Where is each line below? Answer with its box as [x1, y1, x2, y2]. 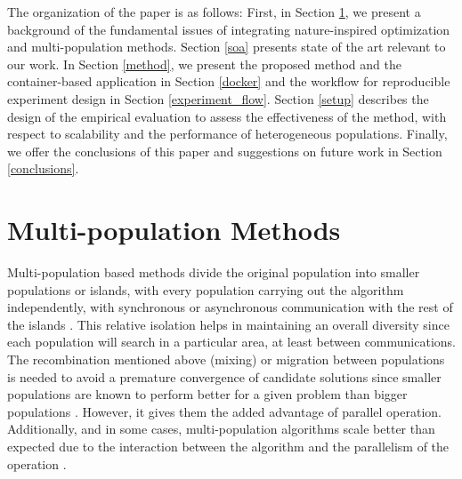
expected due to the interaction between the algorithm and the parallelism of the [7, 437, 450, 455]
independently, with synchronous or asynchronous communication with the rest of [7, 298, 453, 316]
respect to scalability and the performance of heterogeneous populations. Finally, [7, 124, 448, 143]
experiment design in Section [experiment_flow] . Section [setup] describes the [7, 89, 429, 108]
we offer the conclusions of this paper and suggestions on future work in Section [7, 141, 442, 160]
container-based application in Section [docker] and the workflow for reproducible [7, 72, 450, 91]
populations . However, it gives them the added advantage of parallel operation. [7, 402, 442, 420]
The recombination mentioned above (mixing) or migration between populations [7, 350, 445, 369]
